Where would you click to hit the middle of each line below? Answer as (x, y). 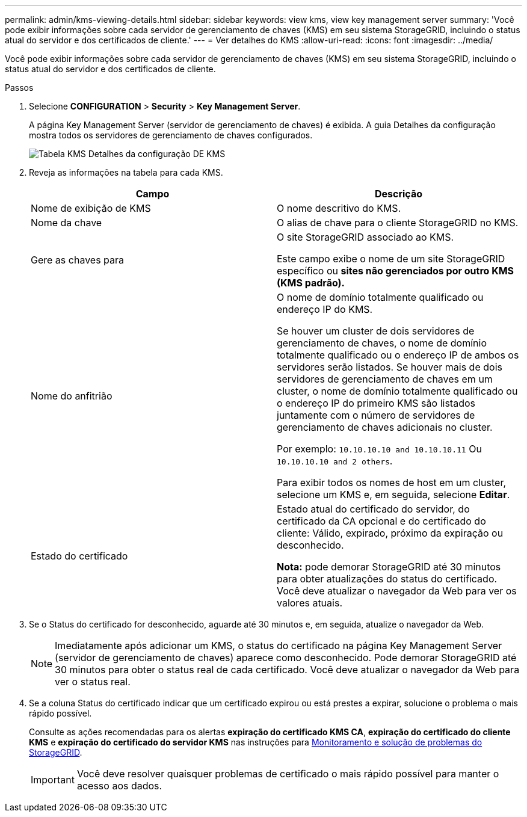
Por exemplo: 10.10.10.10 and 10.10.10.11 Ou (379, 449)
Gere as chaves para (78, 260)
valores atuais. (310, 603)
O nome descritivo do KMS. (339, 208)
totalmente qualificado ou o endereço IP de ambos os (398, 355)
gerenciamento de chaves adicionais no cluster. (385, 427)
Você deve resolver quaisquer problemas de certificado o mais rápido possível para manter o (288, 774)
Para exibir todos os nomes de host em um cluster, (392, 482)
